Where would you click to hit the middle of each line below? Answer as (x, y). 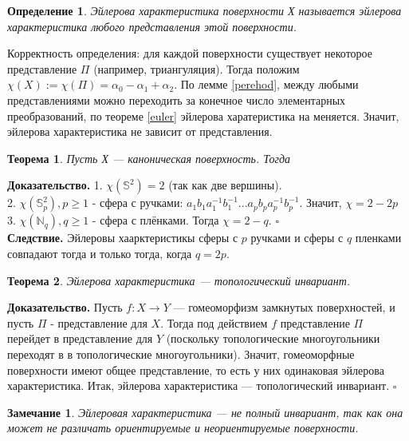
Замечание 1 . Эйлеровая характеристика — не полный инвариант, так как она (205, 412)
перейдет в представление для (80, 338)
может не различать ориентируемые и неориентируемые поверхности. (183, 428)
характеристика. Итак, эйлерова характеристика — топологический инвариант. (199, 385)
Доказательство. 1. (55, 185)
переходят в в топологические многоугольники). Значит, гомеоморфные (181, 354)
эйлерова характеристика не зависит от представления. (140, 131)
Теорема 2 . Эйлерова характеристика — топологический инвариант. (179, 280)
